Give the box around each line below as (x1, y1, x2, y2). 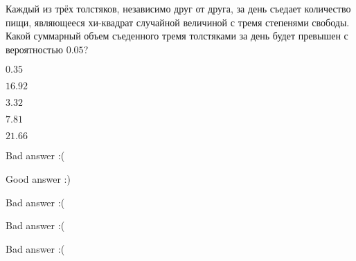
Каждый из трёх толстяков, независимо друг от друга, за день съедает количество (6, 1, 351, 15)
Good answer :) (6, 171, 71, 186)
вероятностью (6, 42, 64, 56)
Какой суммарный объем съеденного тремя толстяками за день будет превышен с (6, 28, 348, 43)
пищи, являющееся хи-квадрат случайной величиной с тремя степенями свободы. (6, 15, 350, 29)
